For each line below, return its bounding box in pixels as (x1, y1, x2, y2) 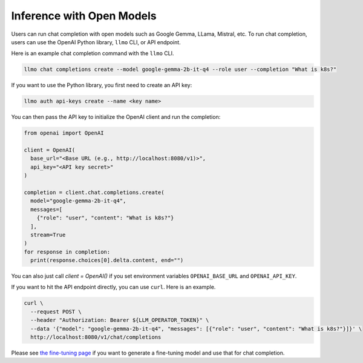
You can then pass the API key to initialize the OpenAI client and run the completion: (11, 113, 221, 121)
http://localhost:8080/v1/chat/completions (30, 334, 162, 341)
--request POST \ (30, 308, 82, 315)
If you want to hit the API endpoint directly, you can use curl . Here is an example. (11, 284, 216, 291)
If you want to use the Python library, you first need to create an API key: (11, 82, 192, 89)
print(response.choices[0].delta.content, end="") (30, 257, 184, 264)
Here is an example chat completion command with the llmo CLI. (11, 50, 174, 57)
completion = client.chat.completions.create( (24, 188, 165, 196)
